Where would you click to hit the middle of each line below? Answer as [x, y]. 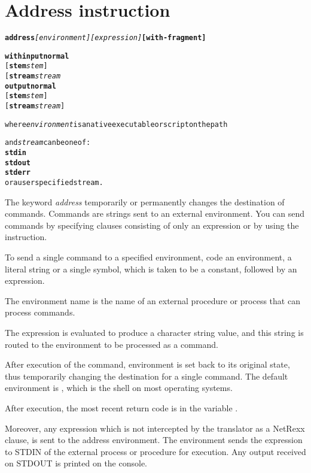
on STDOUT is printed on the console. [76, 463]
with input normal [37, 56]
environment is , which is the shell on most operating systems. [119, 388]
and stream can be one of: [48, 143]
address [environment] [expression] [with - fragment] [106, 38]
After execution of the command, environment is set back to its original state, [147, 364]
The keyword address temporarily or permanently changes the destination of [145, 201]
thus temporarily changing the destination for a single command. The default [147, 376]
